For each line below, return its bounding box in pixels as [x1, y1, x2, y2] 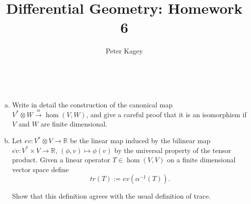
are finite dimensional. [40, 119, 108, 129]
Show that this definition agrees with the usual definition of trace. [12, 191, 211, 201]
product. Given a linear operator [12, 154, 111, 165]
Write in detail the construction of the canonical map [12, 99, 173, 109]
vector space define [12, 164, 69, 174]
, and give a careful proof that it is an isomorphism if [86, 109, 247, 119]
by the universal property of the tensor [114, 145, 231, 155]
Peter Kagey [106, 46, 143, 56]
